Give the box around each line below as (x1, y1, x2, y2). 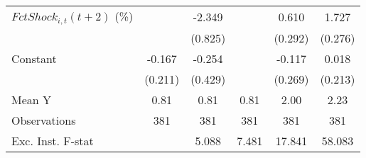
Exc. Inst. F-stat (11, 132, 94, 149)
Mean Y (11, 91, 52, 108)
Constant (11, 50, 57, 67)
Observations (11, 111, 76, 128)
